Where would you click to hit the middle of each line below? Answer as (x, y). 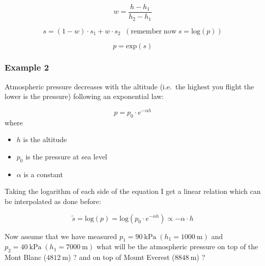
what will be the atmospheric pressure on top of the (177, 246)
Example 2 (27, 67)
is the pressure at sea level (66, 156)
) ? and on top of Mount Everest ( (122, 257)
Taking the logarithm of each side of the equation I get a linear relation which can (133, 191)
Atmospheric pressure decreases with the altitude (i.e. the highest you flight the (129, 86)
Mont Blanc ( (26, 257)
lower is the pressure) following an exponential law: (84, 96)
